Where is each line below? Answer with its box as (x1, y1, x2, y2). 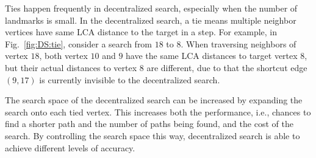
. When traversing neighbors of (181, 37, 296, 50)
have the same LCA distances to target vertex (126, 49, 298, 62)
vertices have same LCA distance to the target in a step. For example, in (5, 26, 278, 38)
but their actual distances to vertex (5, 61, 137, 74)
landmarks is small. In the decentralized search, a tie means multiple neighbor (5, 13, 296, 26)
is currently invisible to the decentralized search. (39, 73, 220, 86)
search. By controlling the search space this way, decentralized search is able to (5, 129, 300, 142)
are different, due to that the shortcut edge (146, 61, 307, 74)
